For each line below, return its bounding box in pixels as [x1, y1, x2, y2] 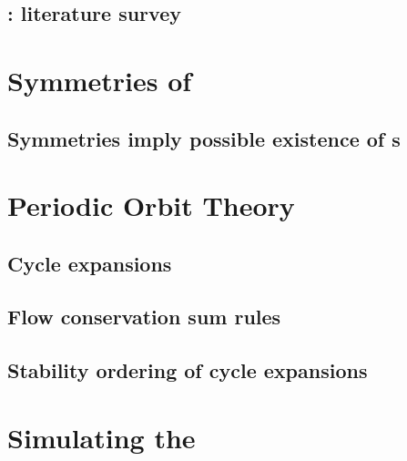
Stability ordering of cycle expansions [7, 356, 368, 384]
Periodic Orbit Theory [7, 187, 295, 224]
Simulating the [7, 418, 196, 456]
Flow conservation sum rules [7, 302, 281, 331]
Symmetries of [7, 61, 192, 98]
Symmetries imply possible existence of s [7, 124, 401, 152]
